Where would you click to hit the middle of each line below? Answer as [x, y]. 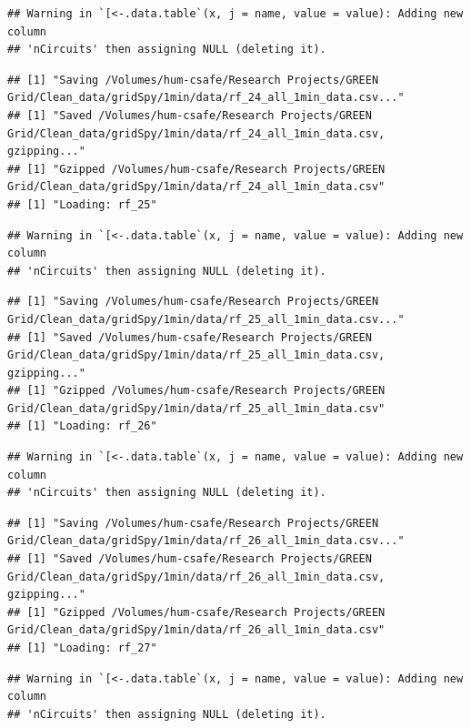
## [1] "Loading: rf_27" [82, 648]
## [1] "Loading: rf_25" [82, 204]
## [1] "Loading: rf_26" [82, 426]
